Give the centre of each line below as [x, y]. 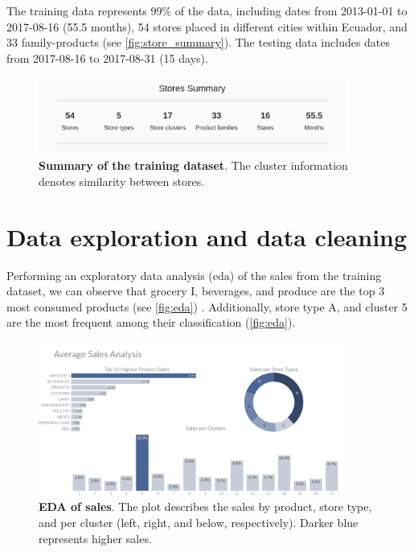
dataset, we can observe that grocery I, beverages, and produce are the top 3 [196, 291]
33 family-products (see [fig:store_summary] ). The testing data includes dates [199, 42]
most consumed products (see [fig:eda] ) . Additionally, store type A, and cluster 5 [207, 306]
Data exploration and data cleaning [207, 236]
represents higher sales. [95, 538]
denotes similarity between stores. [122, 181]
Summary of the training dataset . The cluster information [193, 165]
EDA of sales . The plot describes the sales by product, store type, [205, 507]
